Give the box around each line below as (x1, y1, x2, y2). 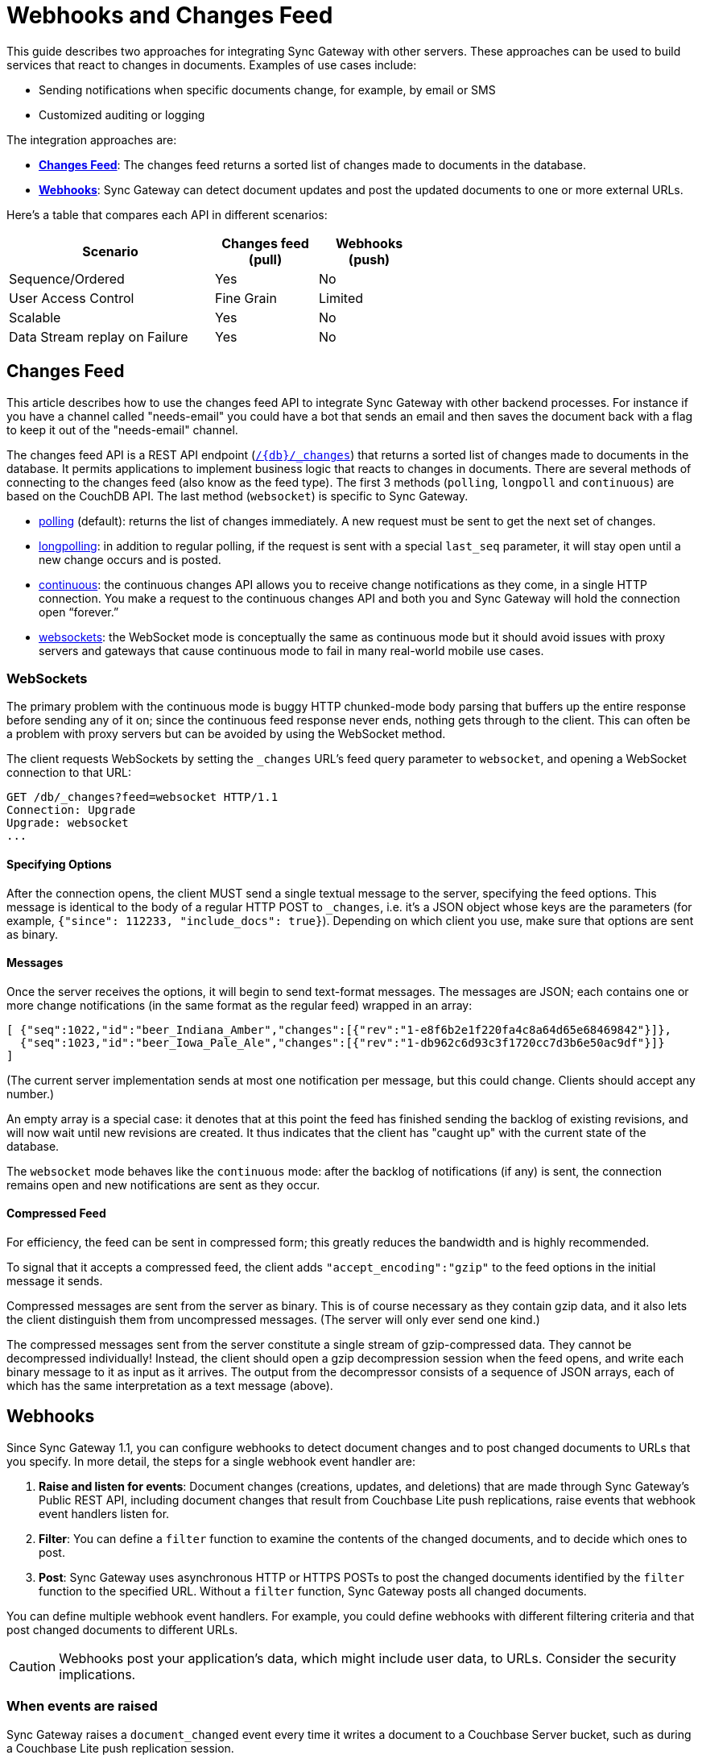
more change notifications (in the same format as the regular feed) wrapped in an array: (6, 998, 473, 1012)
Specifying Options (6, 857, 112, 871)
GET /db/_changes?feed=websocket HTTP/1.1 (6, 790, 279, 804)
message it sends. (6, 1274, 103, 1288)
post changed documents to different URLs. (6, 1622, 238, 1637)
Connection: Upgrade (6, 803, 136, 817)
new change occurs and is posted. (39, 552, 221, 566)
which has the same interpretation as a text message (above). (6, 1379, 333, 1392)
